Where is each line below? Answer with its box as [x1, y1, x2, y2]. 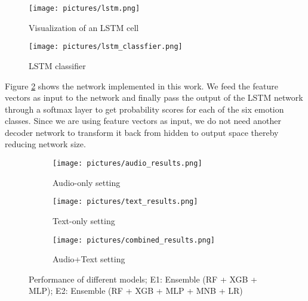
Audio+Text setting [53, 253, 125, 265]
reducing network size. [5, 138, 86, 150]
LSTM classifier [29, 59, 86, 72]
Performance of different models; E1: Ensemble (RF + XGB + [29, 272, 258, 285]
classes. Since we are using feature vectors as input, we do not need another [5, 114, 281, 127]
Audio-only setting [53, 176, 121, 188]
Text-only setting [53, 214, 115, 226]
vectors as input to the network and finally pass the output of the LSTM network [5, 91, 303, 104]
